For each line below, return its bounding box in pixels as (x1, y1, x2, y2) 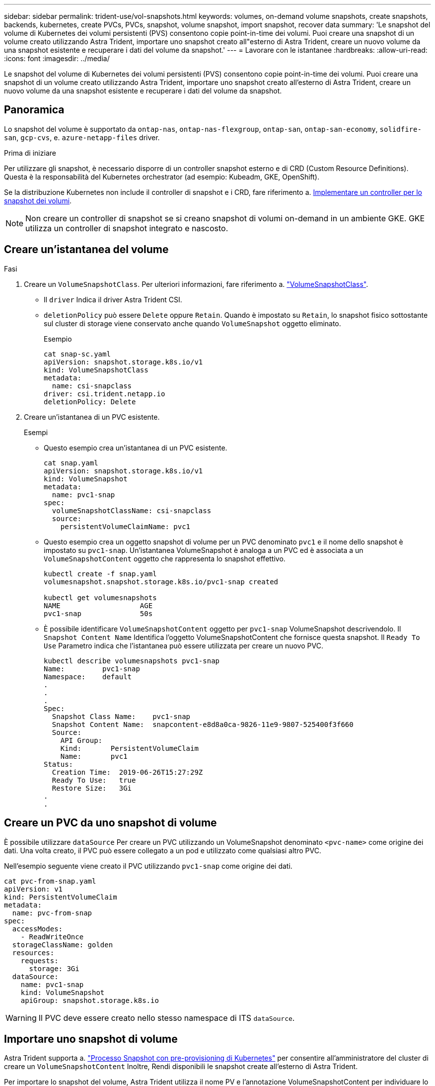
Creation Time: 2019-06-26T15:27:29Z (52, 768, 203, 776)
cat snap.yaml (44, 458, 98, 467)
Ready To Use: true (52, 776, 136, 784)
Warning (5, 1012, 37, 1023)
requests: (20, 956, 59, 965)
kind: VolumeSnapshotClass (44, 365, 148, 374)
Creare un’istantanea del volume (4, 243, 169, 256)
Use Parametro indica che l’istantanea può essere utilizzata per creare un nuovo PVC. (44, 641, 323, 650)
